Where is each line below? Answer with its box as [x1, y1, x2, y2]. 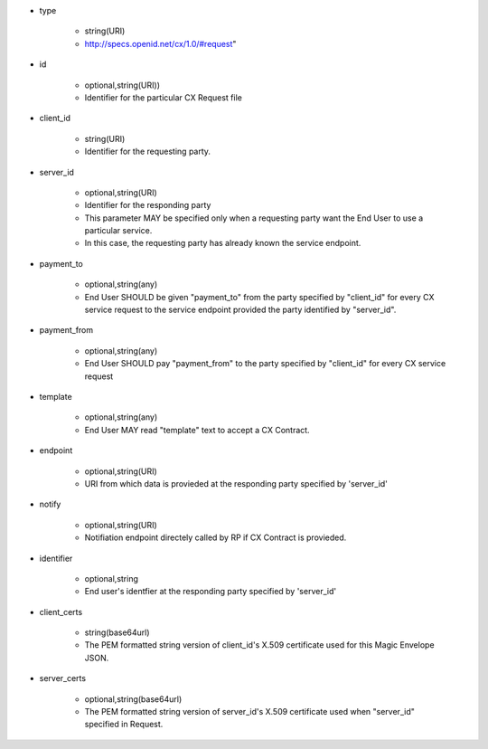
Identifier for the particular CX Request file [84, 91, 243, 103]
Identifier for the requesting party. [84, 146, 211, 157]
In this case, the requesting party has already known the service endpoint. [84, 238, 361, 249]
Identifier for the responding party [84, 200, 211, 211]
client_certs [39, 606, 83, 617]
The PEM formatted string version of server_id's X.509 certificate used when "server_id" [84, 706, 415, 717]
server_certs [39, 673, 86, 684]
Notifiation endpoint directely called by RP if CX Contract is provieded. [84, 532, 347, 543]
